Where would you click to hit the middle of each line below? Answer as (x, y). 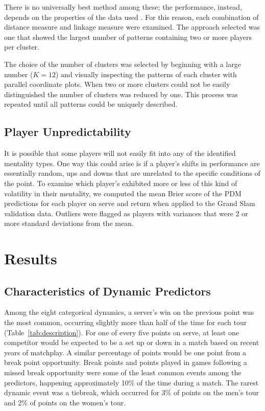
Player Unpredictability (68, 132)
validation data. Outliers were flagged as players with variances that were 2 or (126, 213)
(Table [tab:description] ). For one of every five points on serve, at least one (122, 332)
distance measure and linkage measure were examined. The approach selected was (132, 27)
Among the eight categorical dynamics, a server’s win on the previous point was (129, 312)
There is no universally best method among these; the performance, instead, (123, 7)
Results (31, 258)
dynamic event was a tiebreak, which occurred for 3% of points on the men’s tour (131, 392)
